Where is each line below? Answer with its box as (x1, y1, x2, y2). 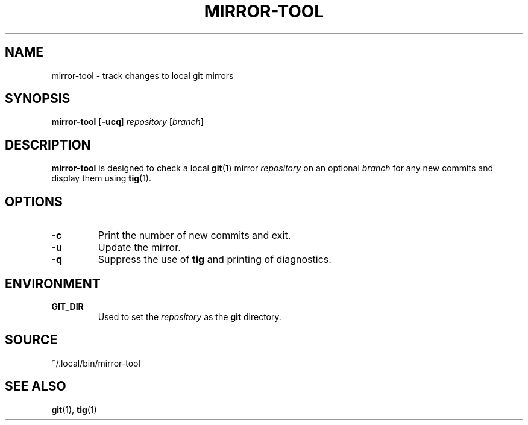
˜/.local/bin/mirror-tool (51, 357, 140, 368)
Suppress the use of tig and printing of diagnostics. (98, 253, 332, 266)
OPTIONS (5, 194, 63, 209)
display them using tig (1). (51, 173, 151, 184)
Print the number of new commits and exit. (98, 229, 291, 242)
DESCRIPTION (5, 137, 91, 153)
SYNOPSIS (5, 91, 71, 107)
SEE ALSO (5, 379, 66, 394)
